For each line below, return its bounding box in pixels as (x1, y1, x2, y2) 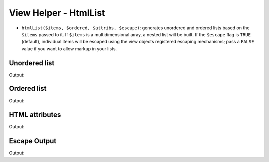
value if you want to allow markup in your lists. (21, 45, 117, 52)
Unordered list (9, 59, 55, 67)
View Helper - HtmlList (9, 7, 105, 18)
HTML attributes (9, 111, 61, 119)
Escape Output (9, 137, 57, 145)
